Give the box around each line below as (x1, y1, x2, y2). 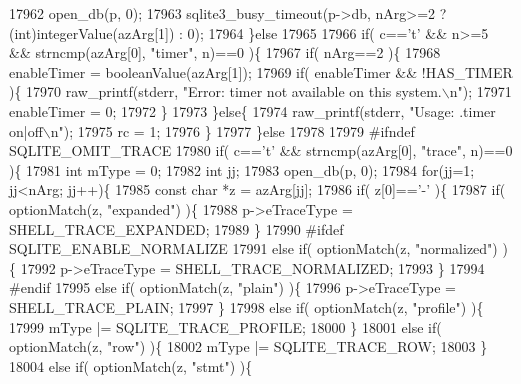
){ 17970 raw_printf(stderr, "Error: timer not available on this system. (9, 81, 442, 102)
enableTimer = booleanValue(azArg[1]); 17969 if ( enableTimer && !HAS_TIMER (9, 61, 513, 82)
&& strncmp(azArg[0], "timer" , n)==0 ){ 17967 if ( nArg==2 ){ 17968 (9, 42, 441, 63)
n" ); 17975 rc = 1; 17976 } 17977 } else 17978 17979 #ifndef (50, 120, 415, 141)
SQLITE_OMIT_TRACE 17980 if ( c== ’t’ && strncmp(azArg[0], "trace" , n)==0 (9, 140, 513, 161)
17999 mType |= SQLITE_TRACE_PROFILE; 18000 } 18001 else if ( (9, 316, 442, 337)
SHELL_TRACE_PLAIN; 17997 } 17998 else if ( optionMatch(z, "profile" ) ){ (9, 296, 484, 317)
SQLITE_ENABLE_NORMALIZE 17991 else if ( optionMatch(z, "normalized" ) (9, 238, 498, 259)
